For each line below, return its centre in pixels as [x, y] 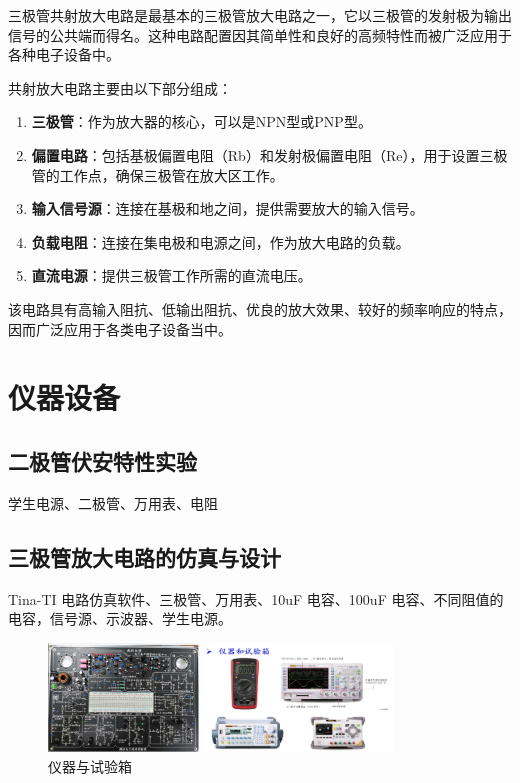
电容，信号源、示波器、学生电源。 [120, 618]
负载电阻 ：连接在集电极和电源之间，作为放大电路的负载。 [220, 241]
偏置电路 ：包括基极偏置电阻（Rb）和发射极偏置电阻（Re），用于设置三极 [269, 154]
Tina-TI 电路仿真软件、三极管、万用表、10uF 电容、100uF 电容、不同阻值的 [256, 598]
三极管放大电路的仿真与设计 [144, 556]
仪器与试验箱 [90, 765]
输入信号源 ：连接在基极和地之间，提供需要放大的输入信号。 [227, 208]
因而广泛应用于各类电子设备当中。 [120, 328]
